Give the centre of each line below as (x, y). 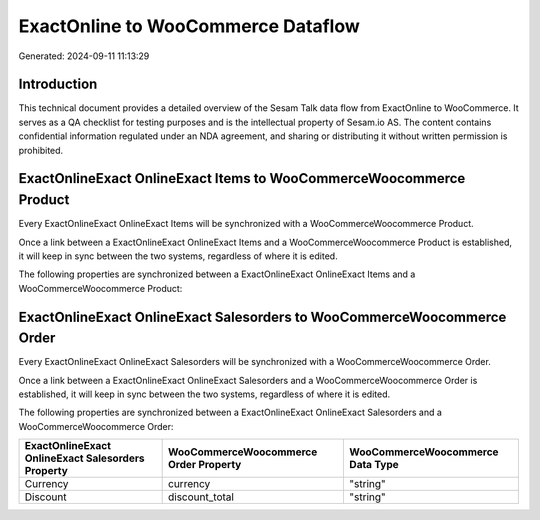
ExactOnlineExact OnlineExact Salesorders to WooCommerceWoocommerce (262, 316)
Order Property (205, 465)
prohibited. (41, 150)
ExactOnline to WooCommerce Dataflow (189, 26)
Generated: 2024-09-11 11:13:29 (84, 56)
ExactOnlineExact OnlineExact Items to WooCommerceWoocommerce (242, 178)
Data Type (374, 465)
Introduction (58, 84)
